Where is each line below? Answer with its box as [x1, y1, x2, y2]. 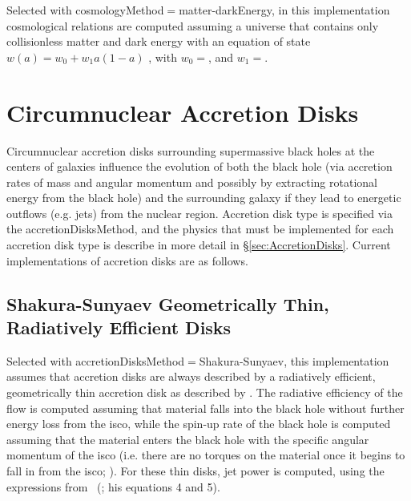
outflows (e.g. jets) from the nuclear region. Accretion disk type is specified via [6, 204, 393, 221]
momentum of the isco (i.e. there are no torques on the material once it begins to [6, 446, 405, 463]
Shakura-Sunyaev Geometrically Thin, [6, 291, 329, 316]
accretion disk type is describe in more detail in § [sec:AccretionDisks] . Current [6, 236, 391, 253]
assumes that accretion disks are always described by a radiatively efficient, [6, 368, 376, 385]
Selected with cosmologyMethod [6, 2, 164, 18]
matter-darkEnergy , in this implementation [179, 2, 390, 18]
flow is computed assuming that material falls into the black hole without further [6, 399, 405, 416]
